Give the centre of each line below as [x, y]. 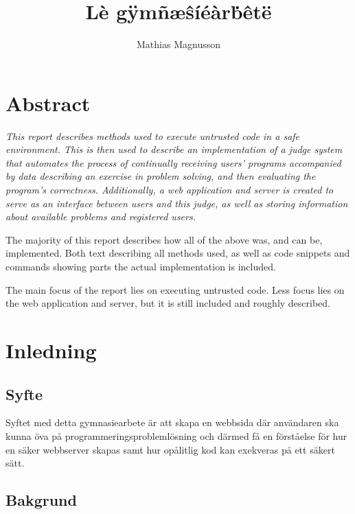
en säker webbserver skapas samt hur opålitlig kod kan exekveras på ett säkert [170, 449]
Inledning [51, 350]
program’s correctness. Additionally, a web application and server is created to [170, 190]
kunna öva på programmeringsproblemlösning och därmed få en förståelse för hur [176, 435]
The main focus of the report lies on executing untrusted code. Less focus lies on [175, 289]
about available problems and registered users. [101, 217]
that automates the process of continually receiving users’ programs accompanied [173, 162]
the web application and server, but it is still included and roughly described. [168, 303]
